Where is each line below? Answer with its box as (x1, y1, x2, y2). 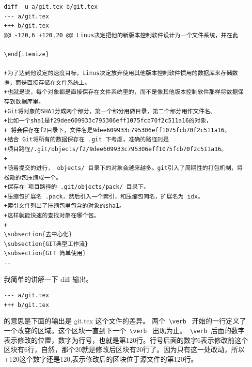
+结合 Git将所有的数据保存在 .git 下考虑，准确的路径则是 (4, 136, 169, 143)
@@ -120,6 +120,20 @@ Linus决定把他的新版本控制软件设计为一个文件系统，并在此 (4, 31, 238, 39)
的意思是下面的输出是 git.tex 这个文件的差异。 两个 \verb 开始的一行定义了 (4, 316, 247, 326)
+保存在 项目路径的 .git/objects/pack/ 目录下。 (4, 183, 150, 191)
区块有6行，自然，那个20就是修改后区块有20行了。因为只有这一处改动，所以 (4, 344, 245, 354)
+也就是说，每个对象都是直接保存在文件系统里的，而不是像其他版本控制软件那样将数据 (4, 89, 238, 96)
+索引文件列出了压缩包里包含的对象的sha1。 (4, 202, 125, 210)
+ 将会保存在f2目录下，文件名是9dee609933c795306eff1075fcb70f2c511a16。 (4, 126, 231, 134)
